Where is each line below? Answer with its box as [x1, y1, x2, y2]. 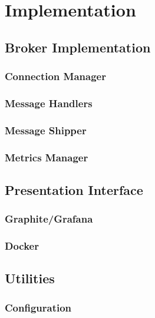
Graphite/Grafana [5, 211, 93, 226]
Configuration [5, 300, 72, 314]
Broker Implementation [5, 38, 151, 56]
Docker [5, 238, 39, 253]
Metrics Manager [5, 150, 88, 164]
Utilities [5, 269, 55, 287]
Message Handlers [5, 95, 93, 110]
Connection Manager [5, 69, 106, 84]
